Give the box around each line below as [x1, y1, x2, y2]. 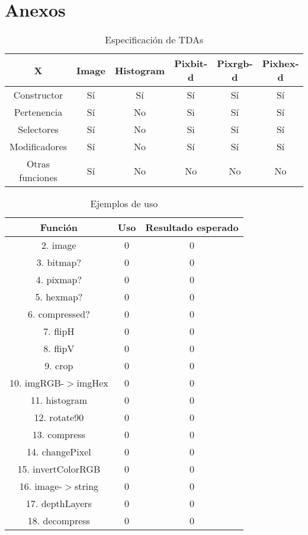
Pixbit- [174, 56, 208, 71]
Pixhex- [262, 56, 299, 71]
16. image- [19, 479, 62, 493]
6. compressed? [28, 307, 90, 321]
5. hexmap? [35, 290, 83, 304]
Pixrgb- [217, 56, 253, 71]
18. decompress [27, 514, 90, 528]
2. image [41, 238, 76, 252]
